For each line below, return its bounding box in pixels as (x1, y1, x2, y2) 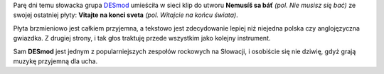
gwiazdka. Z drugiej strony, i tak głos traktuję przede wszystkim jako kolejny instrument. (13, 34, 271, 43)
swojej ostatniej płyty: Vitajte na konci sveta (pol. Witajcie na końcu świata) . (13, 11, 238, 19)
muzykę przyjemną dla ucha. (13, 57, 98, 65)
